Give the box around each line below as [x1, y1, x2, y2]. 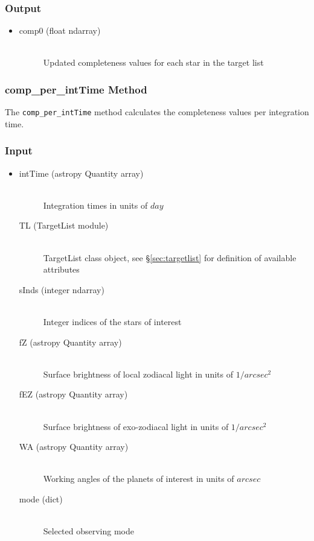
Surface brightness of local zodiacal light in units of [43, 367, 233, 380]
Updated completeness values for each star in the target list [43, 56, 264, 69]
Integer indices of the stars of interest [43, 315, 182, 328]
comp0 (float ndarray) [19, 24, 101, 37]
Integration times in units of [43, 198, 148, 211]
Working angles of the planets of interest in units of [43, 472, 234, 485]
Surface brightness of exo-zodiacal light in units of [43, 420, 229, 432]
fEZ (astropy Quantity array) [19, 388, 128, 400]
